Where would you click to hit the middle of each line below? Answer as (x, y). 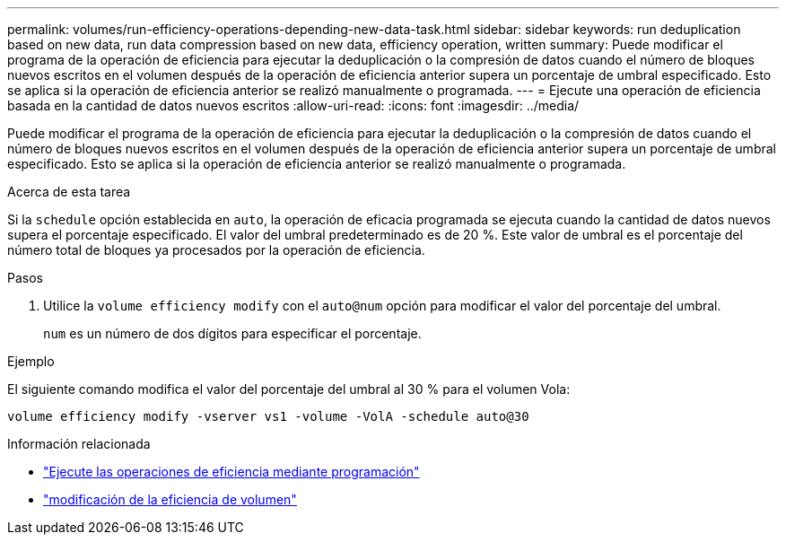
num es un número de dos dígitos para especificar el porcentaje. (232, 333)
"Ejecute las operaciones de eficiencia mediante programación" (231, 472)
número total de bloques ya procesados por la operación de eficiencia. (216, 250)
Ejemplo (31, 361)
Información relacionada (79, 444)
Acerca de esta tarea (69, 192)
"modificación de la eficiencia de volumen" (170, 499)
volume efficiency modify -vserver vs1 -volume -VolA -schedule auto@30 (268, 416)
